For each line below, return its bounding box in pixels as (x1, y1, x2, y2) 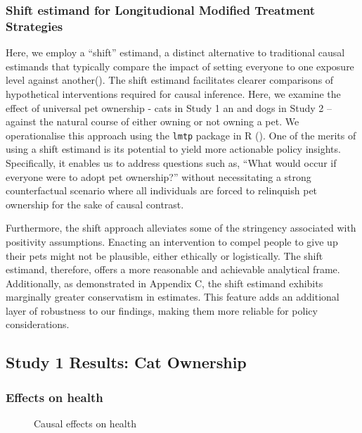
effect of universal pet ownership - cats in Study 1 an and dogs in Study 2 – (6, 100, 332, 115)
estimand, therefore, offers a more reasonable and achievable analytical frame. (6, 262, 340, 277)
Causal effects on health (34, 416, 136, 431)
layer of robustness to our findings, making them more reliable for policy (6, 303, 318, 318)
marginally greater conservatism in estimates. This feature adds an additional (6, 289, 340, 304)
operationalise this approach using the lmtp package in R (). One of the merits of (6, 127, 356, 142)
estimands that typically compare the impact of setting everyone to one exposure (6, 58, 354, 73)
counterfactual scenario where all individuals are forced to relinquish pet (6, 183, 318, 198)
